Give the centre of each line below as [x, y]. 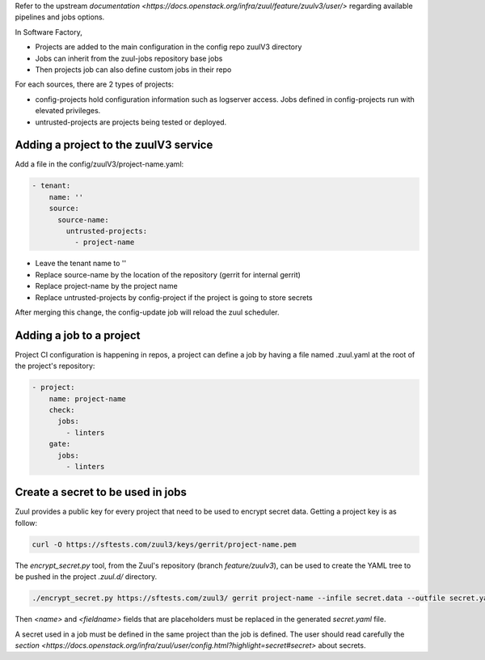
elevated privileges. [68, 111]
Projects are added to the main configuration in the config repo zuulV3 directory [169, 47]
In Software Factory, [48, 32]
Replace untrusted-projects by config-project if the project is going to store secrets [174, 297]
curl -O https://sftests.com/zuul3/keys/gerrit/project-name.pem [164, 544]
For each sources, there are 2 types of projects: [94, 84]
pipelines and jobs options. [60, 17]
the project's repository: [55, 366]
